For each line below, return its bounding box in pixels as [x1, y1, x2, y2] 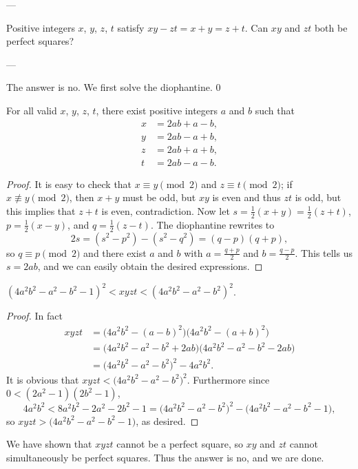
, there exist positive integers [96, 103, 218, 117]
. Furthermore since [187, 372, 270, 386]
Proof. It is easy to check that [6, 176, 132, 191]
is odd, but [295, 190, 341, 205]
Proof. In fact [6, 309, 63, 323]
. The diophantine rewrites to [150, 217, 275, 231]
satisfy [117, 20, 145, 34]
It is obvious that [6, 372, 79, 386]
